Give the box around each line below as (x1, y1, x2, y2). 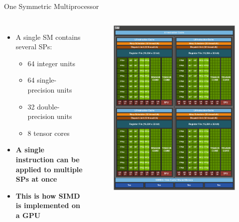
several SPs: (15, 41, 52, 52)
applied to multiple (15, 164, 83, 174)
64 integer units (27, 58, 75, 68)
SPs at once (15, 174, 57, 184)
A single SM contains (15, 31, 81, 42)
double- (37, 101, 60, 111)
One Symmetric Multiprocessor (4, 1, 99, 11)
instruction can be (15, 154, 80, 164)
